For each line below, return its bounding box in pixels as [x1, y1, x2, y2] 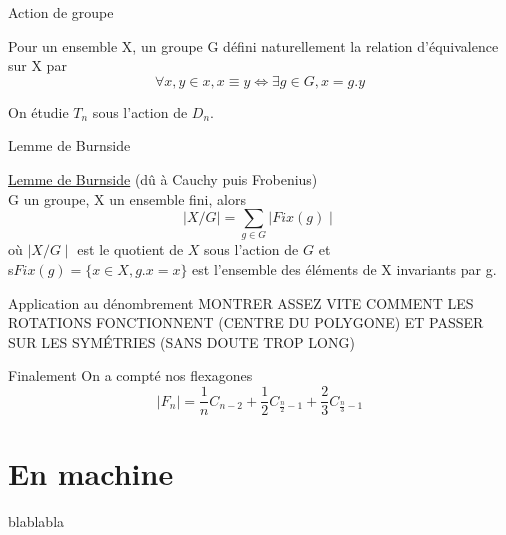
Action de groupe [8, 2, 114, 22]
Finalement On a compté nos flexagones [8, 365, 253, 386]
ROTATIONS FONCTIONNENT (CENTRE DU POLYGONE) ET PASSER [8, 312, 484, 333]
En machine [8, 453, 174, 494]
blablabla [8, 511, 65, 532]
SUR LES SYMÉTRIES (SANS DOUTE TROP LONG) [8, 331, 355, 352]
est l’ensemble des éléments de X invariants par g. [192, 259, 497, 280]
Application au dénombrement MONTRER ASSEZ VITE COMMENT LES [8, 292, 474, 313]
